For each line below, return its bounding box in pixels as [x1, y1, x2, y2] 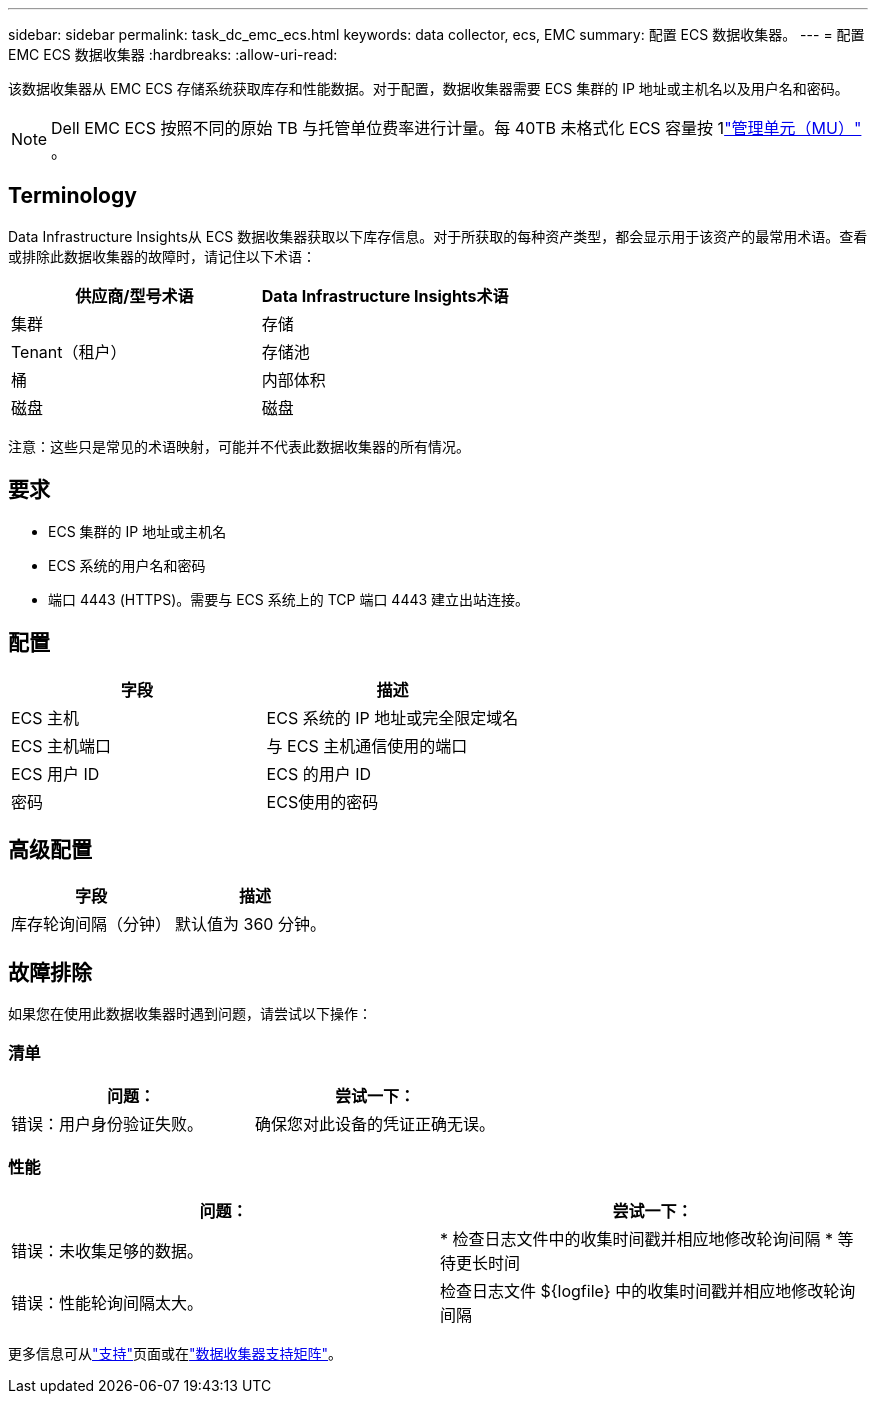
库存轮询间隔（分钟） [11, 914, 172, 935]
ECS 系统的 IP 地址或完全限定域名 [266, 707, 519, 728]
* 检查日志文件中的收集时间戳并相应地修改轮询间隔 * [440, 1228, 834, 1249]
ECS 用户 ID [11, 763, 100, 784]
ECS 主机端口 [11, 735, 112, 756]
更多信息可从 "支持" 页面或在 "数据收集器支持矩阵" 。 [8, 1344, 343, 1362]
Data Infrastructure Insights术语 [261, 285, 509, 306]
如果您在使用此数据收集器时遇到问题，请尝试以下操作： [8, 1005, 372, 1023]
